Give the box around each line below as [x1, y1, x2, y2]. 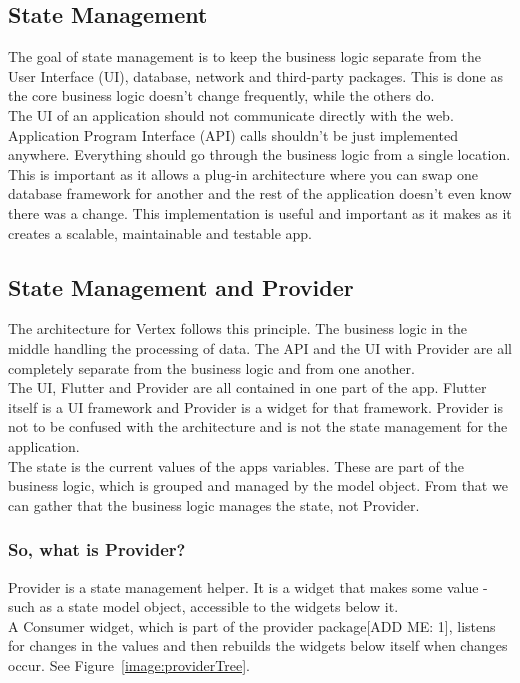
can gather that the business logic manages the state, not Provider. [8, 494, 420, 515]
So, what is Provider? [8, 537, 186, 562]
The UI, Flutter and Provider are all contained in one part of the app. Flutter [8, 377, 487, 398]
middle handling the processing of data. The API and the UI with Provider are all [8, 337, 512, 358]
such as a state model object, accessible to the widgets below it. [8, 596, 399, 617]
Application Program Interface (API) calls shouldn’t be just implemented [8, 124, 458, 145]
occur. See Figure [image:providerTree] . [8, 654, 250, 675]
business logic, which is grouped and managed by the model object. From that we [8, 475, 508, 496]
